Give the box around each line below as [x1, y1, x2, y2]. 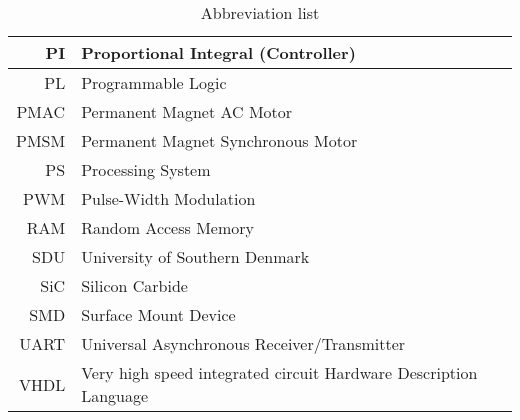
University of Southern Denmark [81, 245, 310, 268]
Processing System [81, 158, 211, 181]
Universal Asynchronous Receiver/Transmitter [81, 332, 406, 355]
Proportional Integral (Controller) [81, 41, 356, 64]
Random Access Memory [81, 216, 254, 239]
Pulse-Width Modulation [81, 187, 256, 210]
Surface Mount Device [81, 303, 236, 326]
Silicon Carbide [81, 274, 188, 297]
